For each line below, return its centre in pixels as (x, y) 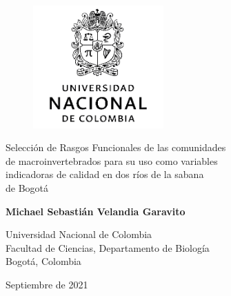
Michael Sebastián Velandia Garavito (96, 211)
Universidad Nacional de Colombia (79, 234)
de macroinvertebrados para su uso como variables (112, 160)
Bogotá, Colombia (43, 261)
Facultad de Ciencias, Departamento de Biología (108, 247)
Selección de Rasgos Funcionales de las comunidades (116, 147)
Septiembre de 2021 (47, 284)
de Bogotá (27, 187)
